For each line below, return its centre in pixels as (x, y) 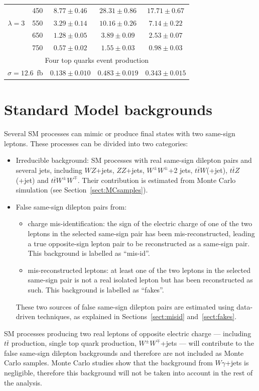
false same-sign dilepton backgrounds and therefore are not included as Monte (124, 353)
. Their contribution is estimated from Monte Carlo (157, 180)
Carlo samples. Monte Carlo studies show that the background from (108, 363)
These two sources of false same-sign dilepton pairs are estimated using (125, 306)
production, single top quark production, (74, 343)
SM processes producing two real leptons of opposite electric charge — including (128, 333)
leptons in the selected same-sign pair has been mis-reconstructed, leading (141, 233)
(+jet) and (32, 180)
